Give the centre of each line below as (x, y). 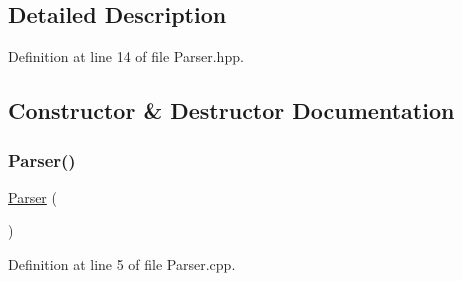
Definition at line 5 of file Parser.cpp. (122, 263)
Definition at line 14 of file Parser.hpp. (126, 56)
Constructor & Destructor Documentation (231, 110)
